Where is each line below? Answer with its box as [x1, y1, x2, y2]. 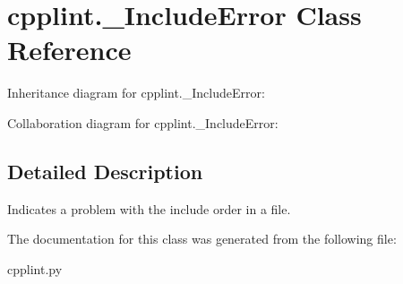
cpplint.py [7, 259, 63, 278]
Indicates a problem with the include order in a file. [7, 199, 291, 218]
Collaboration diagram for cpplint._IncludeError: [7, 113, 279, 132]
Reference [7, 31, 132, 68]
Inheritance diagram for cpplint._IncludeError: [7, 83, 265, 102]
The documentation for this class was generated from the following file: [7, 229, 397, 248]
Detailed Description [7, 157, 203, 185]
